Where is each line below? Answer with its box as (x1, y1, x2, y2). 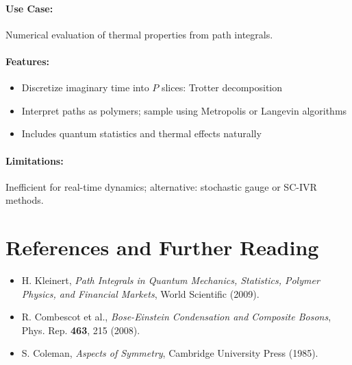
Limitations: (5, 153, 64, 167)
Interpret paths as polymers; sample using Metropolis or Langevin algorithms (21, 103, 347, 117)
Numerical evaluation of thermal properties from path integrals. (5, 27, 273, 41)
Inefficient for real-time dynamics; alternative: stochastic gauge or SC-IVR (5, 179, 317, 193)
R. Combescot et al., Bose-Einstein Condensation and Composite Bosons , (21, 309, 331, 324)
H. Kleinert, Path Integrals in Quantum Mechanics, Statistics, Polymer (21, 273, 320, 287)
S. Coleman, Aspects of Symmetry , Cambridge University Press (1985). (21, 346, 318, 360)
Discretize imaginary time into (21, 80, 149, 95)
